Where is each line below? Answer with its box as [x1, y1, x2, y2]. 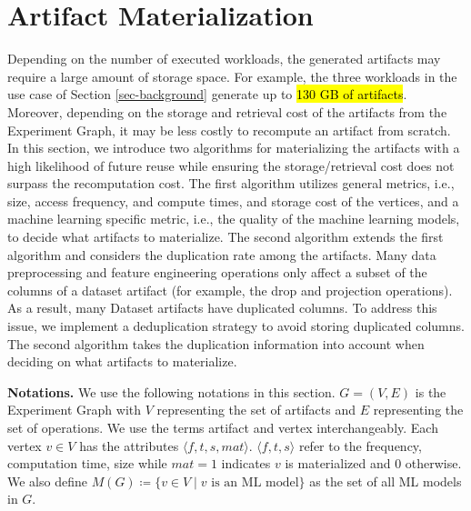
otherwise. [405, 454, 462, 473]
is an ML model [211, 476, 299, 489]
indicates [221, 454, 271, 473]
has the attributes [79, 436, 179, 455]
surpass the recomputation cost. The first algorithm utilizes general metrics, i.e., [7, 174, 455, 193]
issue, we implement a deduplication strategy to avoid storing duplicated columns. [7, 316, 465, 336]
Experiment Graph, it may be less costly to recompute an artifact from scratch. [7, 120, 451, 139]
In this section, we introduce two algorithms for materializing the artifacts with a [7, 138, 460, 157]
